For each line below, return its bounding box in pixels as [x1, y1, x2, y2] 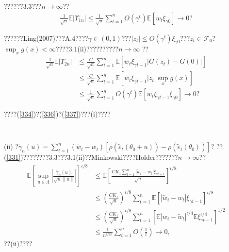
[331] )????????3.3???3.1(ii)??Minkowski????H [6, 152, 141, 162]
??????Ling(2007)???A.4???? [4, 33, 88, 43]
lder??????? [144, 152, 178, 162]
